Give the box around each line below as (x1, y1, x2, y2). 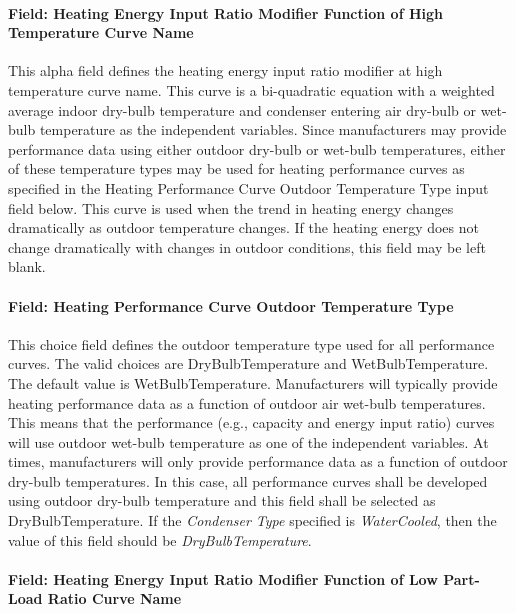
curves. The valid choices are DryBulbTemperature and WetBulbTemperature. (8, 353, 489, 374)
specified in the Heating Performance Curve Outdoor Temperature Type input (8, 177, 489, 198)
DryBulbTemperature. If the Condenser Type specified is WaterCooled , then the (8, 510, 497, 531)
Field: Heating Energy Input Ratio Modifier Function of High (8, 2, 443, 23)
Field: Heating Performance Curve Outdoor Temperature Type (8, 295, 454, 316)
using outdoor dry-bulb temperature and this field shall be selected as (8, 490, 436, 511)
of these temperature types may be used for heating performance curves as (8, 158, 465, 179)
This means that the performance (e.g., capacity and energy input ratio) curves (8, 412, 495, 433)
